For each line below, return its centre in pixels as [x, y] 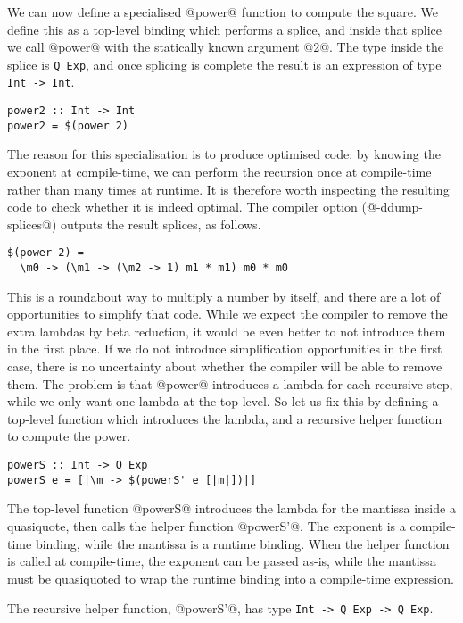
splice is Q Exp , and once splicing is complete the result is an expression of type [224, 64]
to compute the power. [69, 436]
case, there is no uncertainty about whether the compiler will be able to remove [225, 366]
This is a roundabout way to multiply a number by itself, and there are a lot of [224, 296]
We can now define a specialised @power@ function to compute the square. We [223, 12]
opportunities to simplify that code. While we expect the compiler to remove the [227, 314]
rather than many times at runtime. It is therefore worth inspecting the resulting [228, 189]
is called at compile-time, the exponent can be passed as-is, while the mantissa [222, 561]
